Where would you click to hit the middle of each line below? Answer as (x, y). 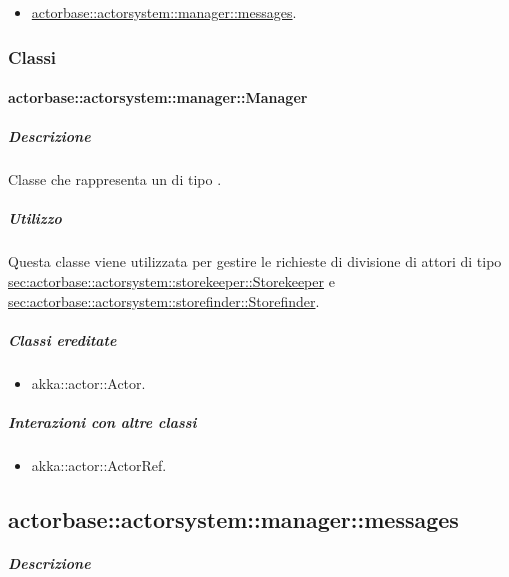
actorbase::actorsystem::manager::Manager (158, 97)
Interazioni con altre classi (102, 421)
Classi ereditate (62, 339)
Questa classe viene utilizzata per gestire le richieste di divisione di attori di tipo (255, 261)
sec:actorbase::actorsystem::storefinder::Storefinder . (164, 300)
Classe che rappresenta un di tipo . (115, 179)
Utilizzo (35, 218)
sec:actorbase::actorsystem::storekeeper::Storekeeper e (171, 280)
